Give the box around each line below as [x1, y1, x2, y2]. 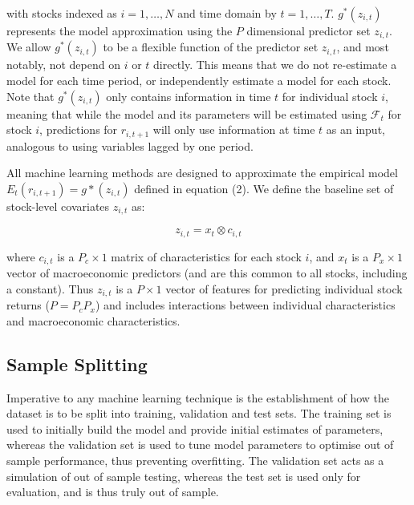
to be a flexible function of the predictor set [103, 38, 319, 55]
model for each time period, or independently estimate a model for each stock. [6, 72, 392, 89]
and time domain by [177, 5, 277, 21]
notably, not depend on [6, 56, 120, 73]
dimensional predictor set [246, 22, 371, 38]
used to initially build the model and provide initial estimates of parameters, [6, 420, 384, 437]
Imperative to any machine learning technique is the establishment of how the [6, 389, 390, 406]
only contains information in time [106, 87, 271, 104]
